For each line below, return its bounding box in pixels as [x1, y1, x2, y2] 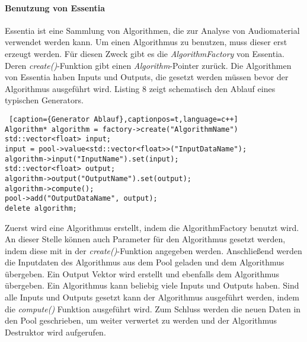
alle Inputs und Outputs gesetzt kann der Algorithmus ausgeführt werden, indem [5, 291, 299, 303]
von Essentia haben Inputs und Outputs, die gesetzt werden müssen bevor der [5, 71, 289, 83]
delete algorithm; [5, 204, 77, 213]
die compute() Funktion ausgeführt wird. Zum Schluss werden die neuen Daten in [5, 302, 301, 315]
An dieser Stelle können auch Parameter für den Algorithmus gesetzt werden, [5, 233, 286, 245]
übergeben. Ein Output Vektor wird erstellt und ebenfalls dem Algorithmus [5, 267, 280, 280]
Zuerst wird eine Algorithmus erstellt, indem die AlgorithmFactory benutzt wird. [5, 221, 299, 233]
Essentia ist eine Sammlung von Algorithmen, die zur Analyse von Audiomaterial [5, 24, 300, 36]
